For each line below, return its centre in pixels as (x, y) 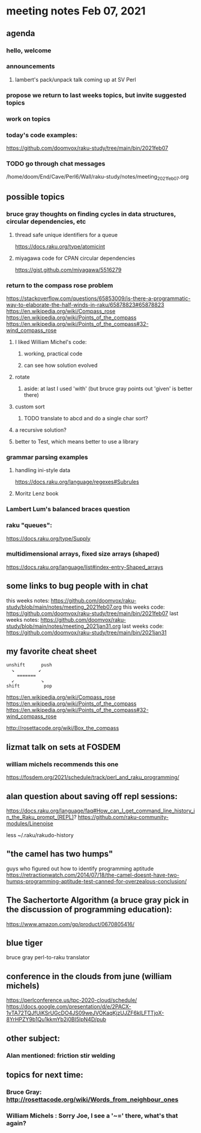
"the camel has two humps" (60, 854)
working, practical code (53, 354)
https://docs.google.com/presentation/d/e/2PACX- (69, 1007)
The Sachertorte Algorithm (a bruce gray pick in (97, 900)
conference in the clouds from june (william (89, 976)
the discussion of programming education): (89, 910)
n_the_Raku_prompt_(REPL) (40, 817)
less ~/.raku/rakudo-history (40, 835)
